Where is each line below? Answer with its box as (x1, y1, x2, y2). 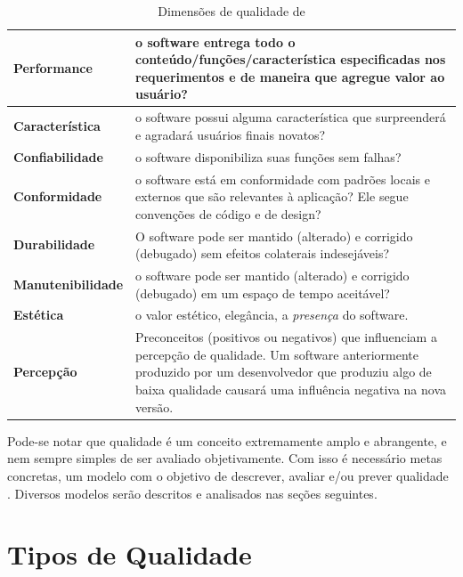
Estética (13, 305, 64, 324)
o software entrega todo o (135, 32, 296, 51)
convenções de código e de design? (135, 204, 321, 223)
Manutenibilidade (13, 274, 124, 293)
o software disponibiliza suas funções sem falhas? (135, 147, 402, 166)
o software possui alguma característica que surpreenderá (135, 108, 446, 126)
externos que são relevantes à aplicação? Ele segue (135, 187, 409, 206)
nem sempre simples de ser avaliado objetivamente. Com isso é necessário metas (7, 449, 443, 467)
